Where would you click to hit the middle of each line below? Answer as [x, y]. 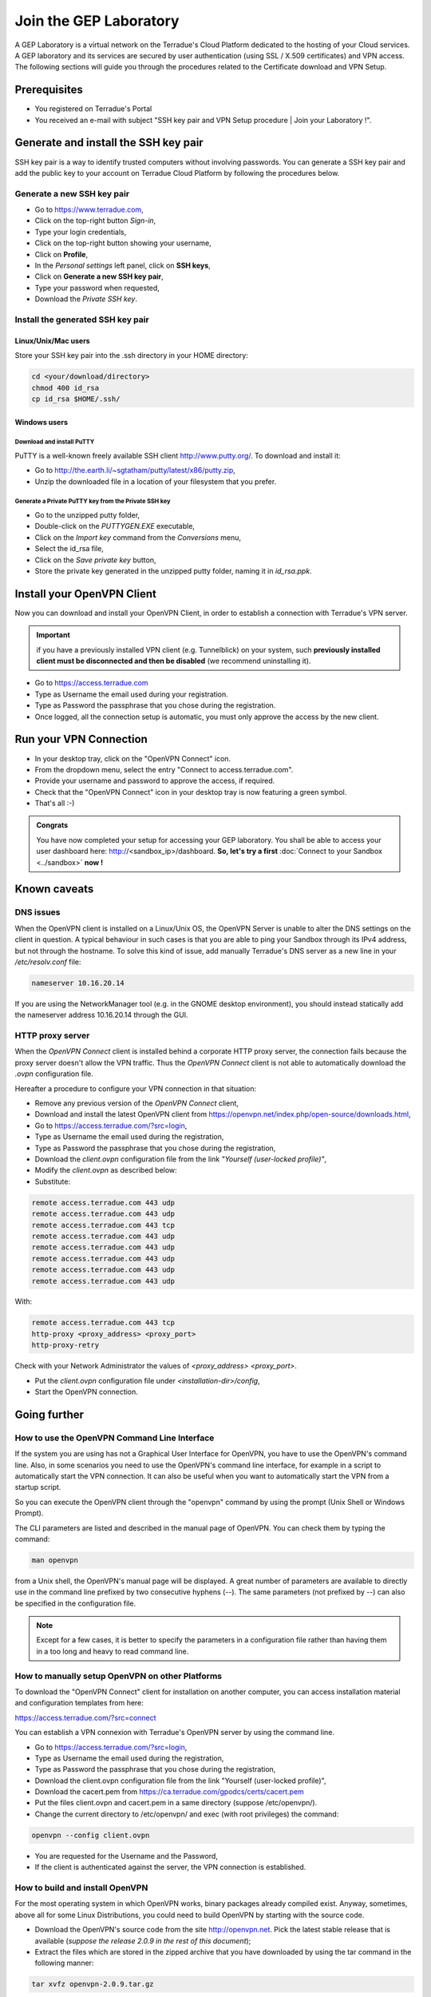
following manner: [64, 1963]
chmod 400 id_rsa [65, 388]
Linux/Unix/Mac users [53, 340]
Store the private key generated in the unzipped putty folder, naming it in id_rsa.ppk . [173, 570]
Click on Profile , [61, 254]
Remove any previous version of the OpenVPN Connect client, [137, 1103]
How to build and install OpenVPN [81, 1888]
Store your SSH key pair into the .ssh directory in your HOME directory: [132, 355]
